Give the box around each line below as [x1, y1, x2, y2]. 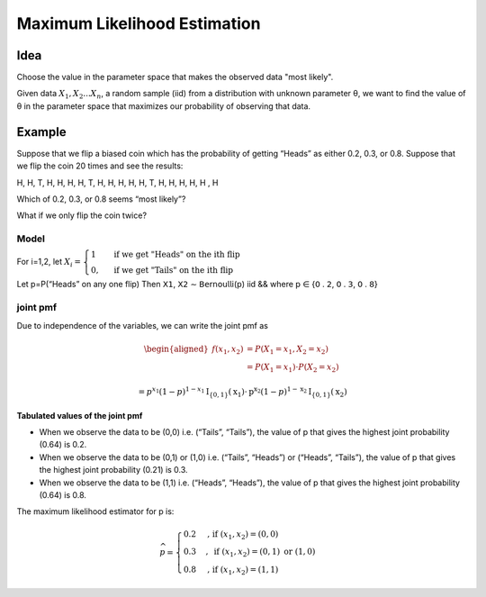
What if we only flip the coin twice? [16, 210, 148, 221]
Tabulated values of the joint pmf [16, 410, 143, 421]
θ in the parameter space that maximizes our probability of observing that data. [16, 100, 310, 112]
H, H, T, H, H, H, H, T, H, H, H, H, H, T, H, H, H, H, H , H [16, 176, 219, 188]
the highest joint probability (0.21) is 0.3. [39, 465, 188, 475]
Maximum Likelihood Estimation [16, 14, 261, 33]
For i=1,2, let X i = [16, 257, 81, 269]
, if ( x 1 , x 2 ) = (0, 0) [207, 529, 279, 541]
